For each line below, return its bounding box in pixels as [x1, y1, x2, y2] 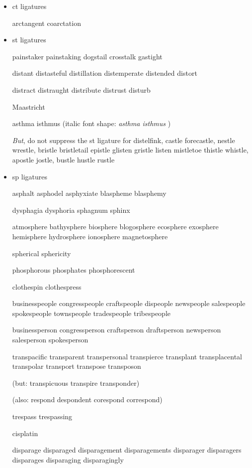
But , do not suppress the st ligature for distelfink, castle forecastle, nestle [12, 135, 235, 145]
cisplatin [12, 428, 38, 438]
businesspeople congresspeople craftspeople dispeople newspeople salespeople [12, 298, 246, 309]
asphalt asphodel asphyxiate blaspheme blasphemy [12, 188, 167, 198]
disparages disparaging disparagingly [12, 454, 124, 465]
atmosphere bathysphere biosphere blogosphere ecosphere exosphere [12, 221, 219, 232]
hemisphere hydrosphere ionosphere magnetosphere [12, 231, 168, 241]
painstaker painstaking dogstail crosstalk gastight [12, 51, 163, 61]
